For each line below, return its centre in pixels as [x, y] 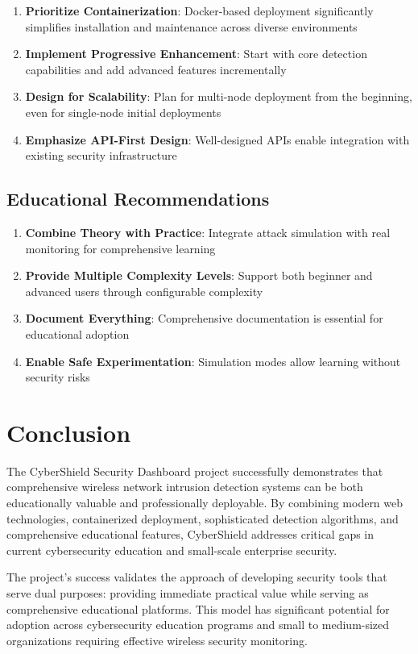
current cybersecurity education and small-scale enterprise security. [172, 550]
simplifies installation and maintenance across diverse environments [191, 26]
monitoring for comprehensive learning [120, 248]
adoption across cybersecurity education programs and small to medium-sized [198, 625]
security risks [58, 377]
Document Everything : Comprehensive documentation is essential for [204, 318]
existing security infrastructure [101, 155]
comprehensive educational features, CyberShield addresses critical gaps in [190, 534]
